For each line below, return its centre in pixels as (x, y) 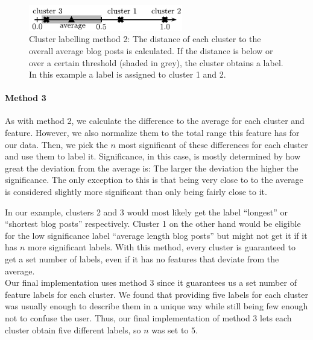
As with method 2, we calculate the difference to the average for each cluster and (155, 121)
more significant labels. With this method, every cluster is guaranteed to (162, 247)
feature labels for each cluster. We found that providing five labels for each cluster (157, 294)
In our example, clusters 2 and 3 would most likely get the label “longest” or (146, 212)
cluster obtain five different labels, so (73, 329)
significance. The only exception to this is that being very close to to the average (154, 180)
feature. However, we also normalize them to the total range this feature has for (152, 133)
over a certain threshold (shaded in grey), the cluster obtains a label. (156, 62)
